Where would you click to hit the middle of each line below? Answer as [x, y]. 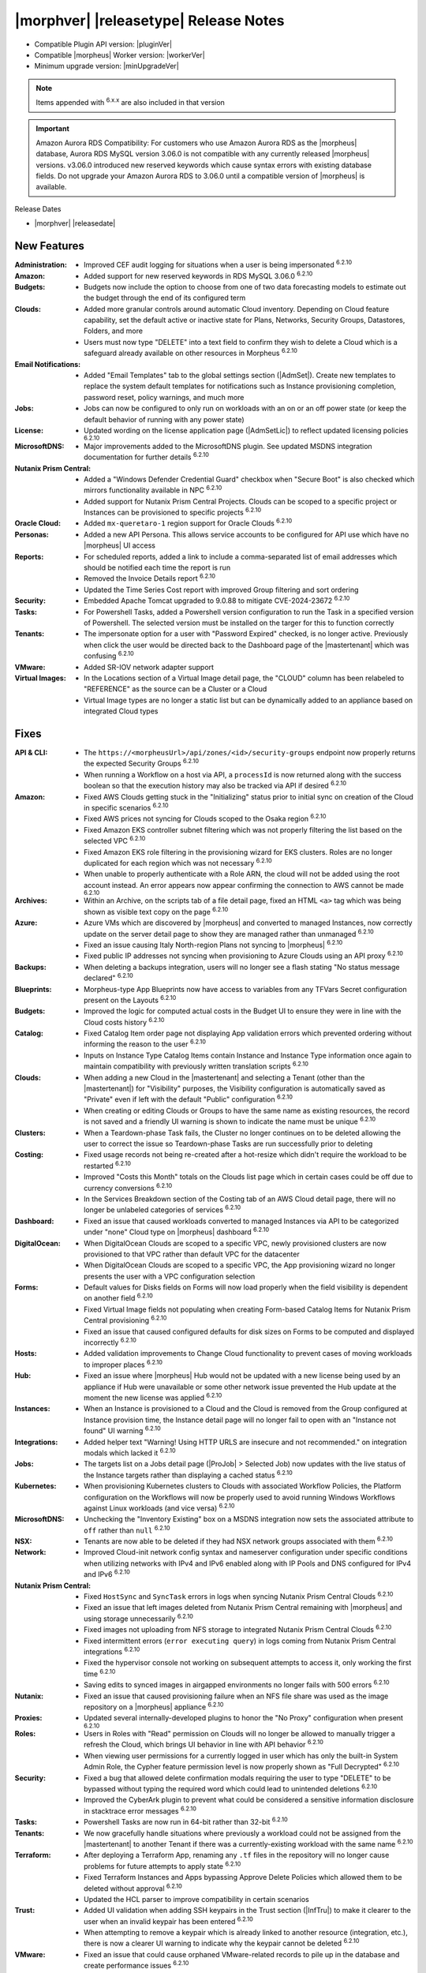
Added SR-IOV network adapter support [149, 667]
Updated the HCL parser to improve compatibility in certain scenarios [196, 1899]
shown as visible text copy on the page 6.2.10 [156, 911]
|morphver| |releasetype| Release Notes [149, 21]
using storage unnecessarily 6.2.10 [138, 1618]
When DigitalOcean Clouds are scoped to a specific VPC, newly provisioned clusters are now [235, 1243]
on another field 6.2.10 [118, 1297]
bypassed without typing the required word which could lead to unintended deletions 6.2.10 [231, 1788]
